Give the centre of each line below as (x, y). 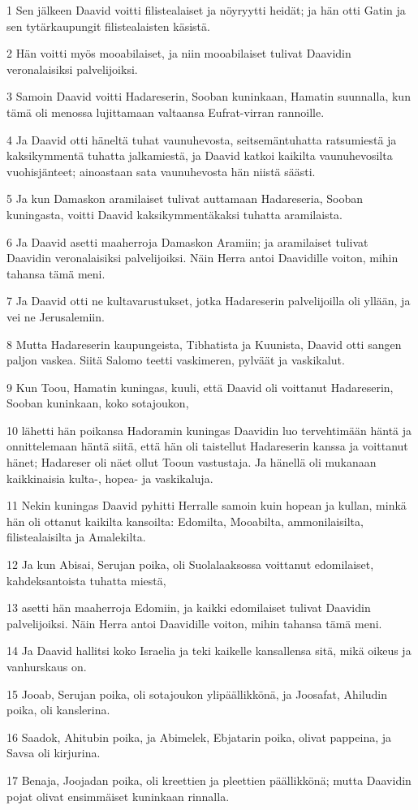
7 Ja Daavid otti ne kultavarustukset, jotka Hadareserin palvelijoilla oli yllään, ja (209, 301)
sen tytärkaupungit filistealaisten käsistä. (108, 26)
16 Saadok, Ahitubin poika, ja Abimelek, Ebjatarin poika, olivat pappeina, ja (199, 737)
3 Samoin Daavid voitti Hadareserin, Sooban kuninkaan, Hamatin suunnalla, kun (209, 96)
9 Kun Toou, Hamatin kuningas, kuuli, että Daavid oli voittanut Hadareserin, (200, 387)
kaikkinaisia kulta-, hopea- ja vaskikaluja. (110, 478)
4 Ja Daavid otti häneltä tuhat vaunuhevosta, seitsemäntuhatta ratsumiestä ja (202, 139)
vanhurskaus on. (47, 666)
